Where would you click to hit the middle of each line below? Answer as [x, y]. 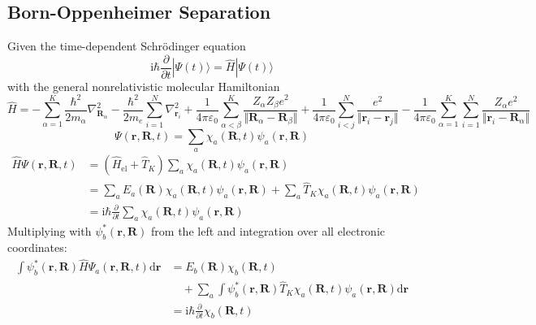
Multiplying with [50, 230]
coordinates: [37, 247]
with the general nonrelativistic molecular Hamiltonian [144, 86]
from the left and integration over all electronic [268, 230]
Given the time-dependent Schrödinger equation [127, 46]
